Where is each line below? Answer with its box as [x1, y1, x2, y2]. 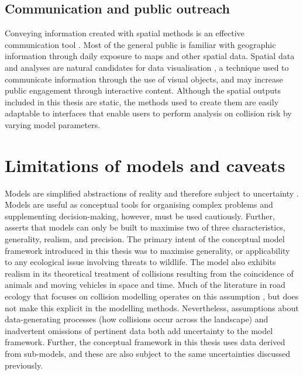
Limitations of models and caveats [5, 153, 285, 177]
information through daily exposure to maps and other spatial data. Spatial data [5, 50, 295, 62]
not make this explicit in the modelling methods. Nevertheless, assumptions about [5, 301, 299, 314]
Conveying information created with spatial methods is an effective [5, 27, 245, 39]
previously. [5, 359, 43, 371]
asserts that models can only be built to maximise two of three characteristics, [5, 221, 285, 233]
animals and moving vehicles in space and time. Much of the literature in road [5, 278, 285, 291]
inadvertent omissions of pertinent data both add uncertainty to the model [5, 324, 273, 336]
